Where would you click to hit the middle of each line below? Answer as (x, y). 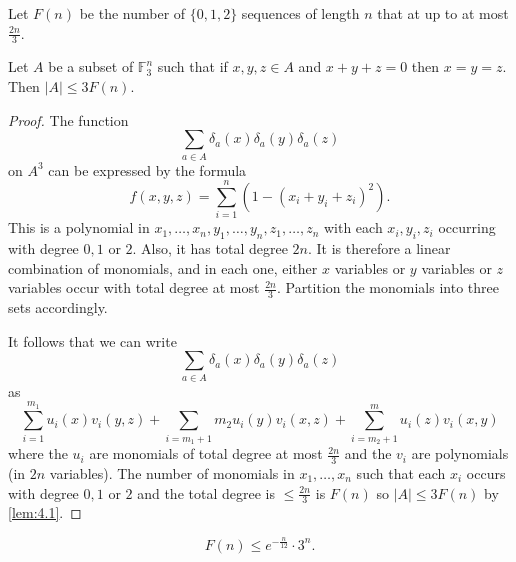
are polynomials (460, 453)
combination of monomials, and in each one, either (163, 267)
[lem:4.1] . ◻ (45, 512)
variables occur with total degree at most (134, 287)
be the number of (132, 13)
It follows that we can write (92, 340)
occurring (467, 227)
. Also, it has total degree (210, 248)
